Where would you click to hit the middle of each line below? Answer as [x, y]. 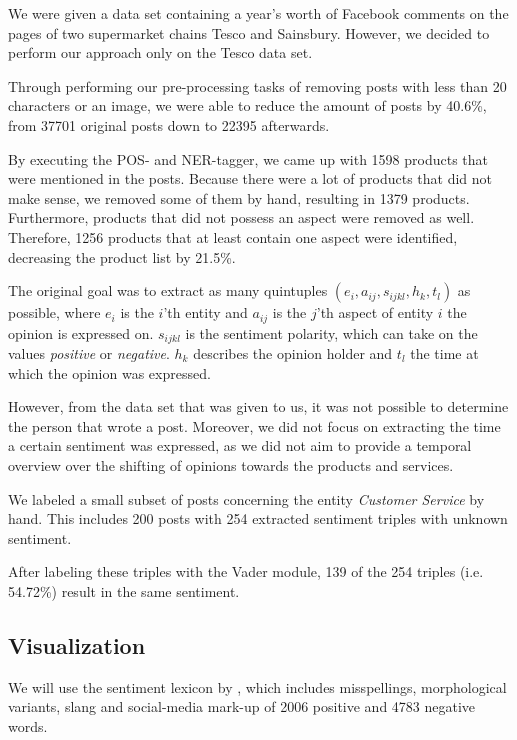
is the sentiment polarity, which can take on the [331, 332]
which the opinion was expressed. [109, 372]
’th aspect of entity [375, 312]
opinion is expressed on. [81, 332]
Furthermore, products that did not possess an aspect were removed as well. [241, 217]
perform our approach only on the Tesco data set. [160, 52]
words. [28, 725]
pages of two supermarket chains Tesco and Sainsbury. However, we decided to [249, 32]
